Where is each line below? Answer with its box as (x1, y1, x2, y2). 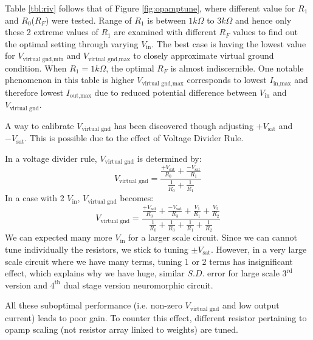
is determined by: (137, 152, 202, 164)
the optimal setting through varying (5, 37, 139, 50)
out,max (70, 93, 92, 99)
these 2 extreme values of (5, 25, 98, 38)
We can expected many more (5, 231, 112, 244)
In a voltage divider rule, (5, 152, 97, 164)
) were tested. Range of (45, 13, 132, 26)
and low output (222, 299, 280, 312)
